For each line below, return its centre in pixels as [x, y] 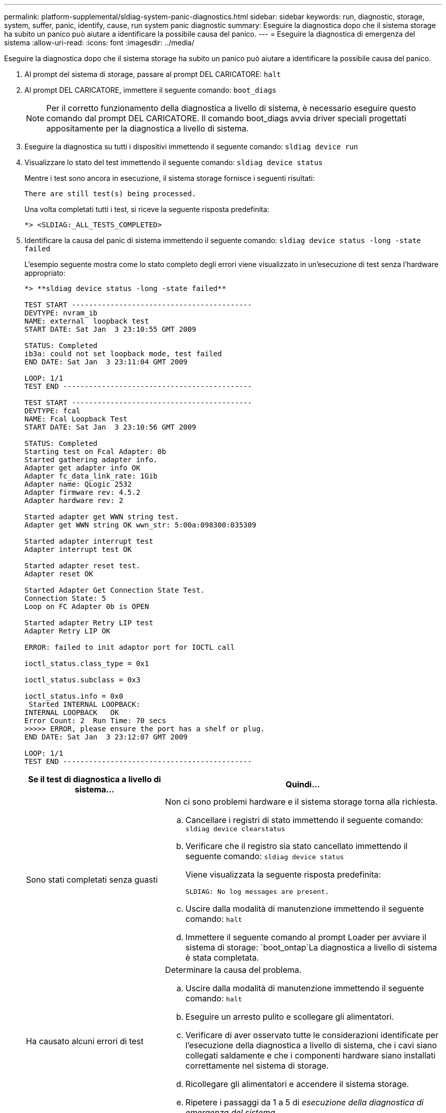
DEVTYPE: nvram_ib [61, 313]
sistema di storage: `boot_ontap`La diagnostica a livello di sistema [311, 947]
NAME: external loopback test [87, 321]
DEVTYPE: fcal [52, 411]
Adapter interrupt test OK [78, 549]
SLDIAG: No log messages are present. [257, 892]
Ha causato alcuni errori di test [85, 1041]
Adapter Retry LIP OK [67, 631]
